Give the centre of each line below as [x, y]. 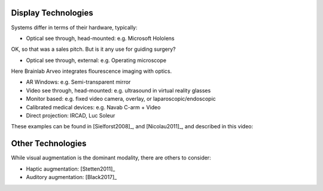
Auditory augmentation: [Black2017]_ [71, 177]
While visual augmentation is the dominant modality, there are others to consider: [111, 158]
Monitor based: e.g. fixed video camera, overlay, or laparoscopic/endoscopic [121, 99]
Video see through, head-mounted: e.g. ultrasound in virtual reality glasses [118, 90]
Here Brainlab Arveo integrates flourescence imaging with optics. [92, 71]
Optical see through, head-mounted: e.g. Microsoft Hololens [100, 38]
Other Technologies [49, 144]
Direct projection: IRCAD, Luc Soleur [71, 116]
